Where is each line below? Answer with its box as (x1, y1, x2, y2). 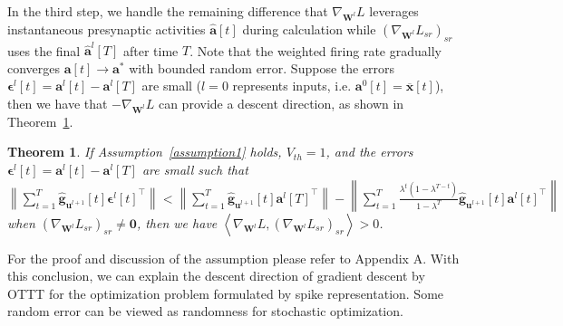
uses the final (7, 41, 81, 60)
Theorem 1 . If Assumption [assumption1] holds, (7, 142, 282, 161)
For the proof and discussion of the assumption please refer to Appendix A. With (7, 248, 460, 267)
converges (7, 58, 61, 77)
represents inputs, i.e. (232, 76, 352, 95)
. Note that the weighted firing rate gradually (189, 41, 442, 60)
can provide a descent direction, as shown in (158, 94, 404, 113)
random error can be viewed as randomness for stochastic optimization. (7, 302, 403, 321)
